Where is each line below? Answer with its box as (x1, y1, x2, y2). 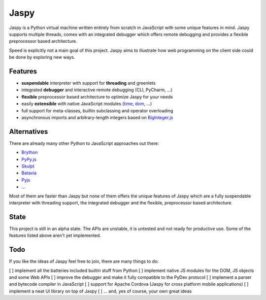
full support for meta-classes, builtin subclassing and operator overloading (21, 107, 173, 113)
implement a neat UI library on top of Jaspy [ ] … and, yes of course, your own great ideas (9, 288, 192, 294)
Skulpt (21, 163, 34, 169)
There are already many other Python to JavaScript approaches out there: (9, 140, 160, 146)
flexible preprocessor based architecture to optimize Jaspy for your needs (21, 94, 173, 100)
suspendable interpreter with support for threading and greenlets (21, 80, 156, 86)
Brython (21, 149, 38, 155)
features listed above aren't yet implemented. (9, 233, 101, 238)
